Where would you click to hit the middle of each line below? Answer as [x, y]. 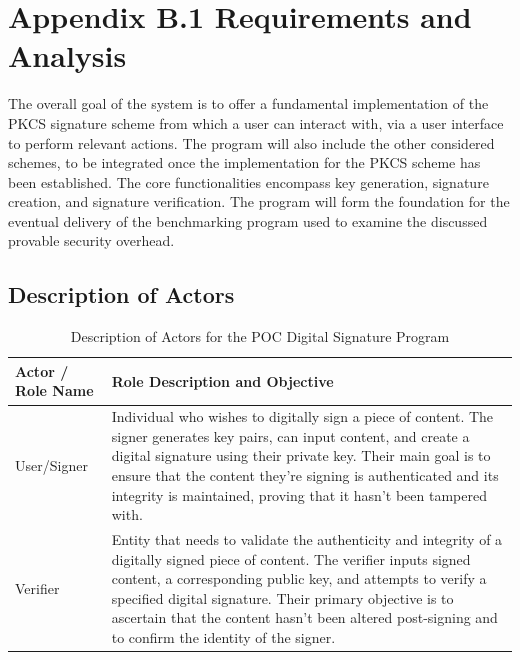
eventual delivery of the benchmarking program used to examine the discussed [248, 220]
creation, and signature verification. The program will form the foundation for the [259, 201]
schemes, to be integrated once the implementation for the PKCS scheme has [244, 162]
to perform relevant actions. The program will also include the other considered [251, 142]
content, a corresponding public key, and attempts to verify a [299, 578]
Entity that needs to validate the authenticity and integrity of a [307, 539]
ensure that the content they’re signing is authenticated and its [305, 475]
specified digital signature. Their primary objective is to [282, 597]
